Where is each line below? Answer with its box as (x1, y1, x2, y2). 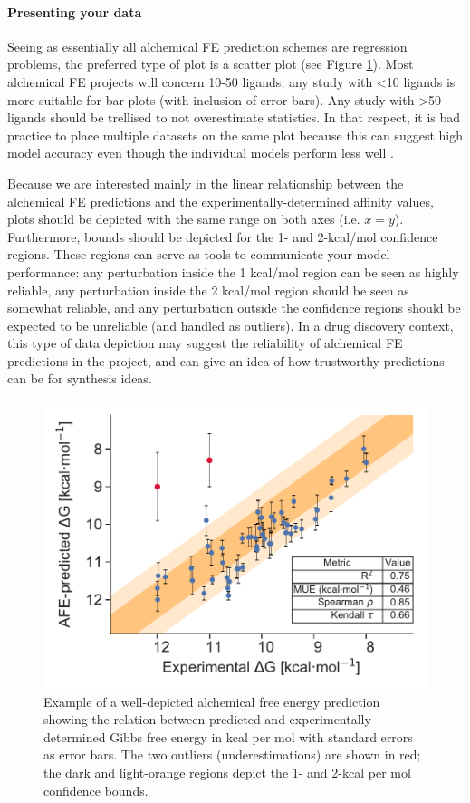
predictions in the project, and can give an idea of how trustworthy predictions (7, 351, 445, 370)
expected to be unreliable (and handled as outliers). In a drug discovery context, (7, 315, 454, 334)
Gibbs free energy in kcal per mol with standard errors (110, 727, 413, 746)
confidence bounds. (43, 780, 149, 799)
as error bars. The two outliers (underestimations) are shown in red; (43, 745, 421, 764)
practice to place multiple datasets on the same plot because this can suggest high (7, 125, 463, 144)
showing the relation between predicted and (43, 710, 285, 729)
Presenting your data (7, 2, 142, 21)
